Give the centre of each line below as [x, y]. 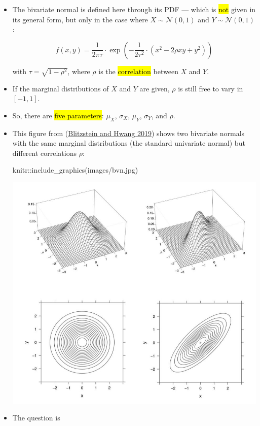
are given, [155, 88]
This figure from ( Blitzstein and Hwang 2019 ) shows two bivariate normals [128, 133]
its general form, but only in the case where [80, 19]
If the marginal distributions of [61, 88]
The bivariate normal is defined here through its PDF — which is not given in [134, 9]
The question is [36, 418]
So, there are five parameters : [58, 115]
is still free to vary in [211, 88]
